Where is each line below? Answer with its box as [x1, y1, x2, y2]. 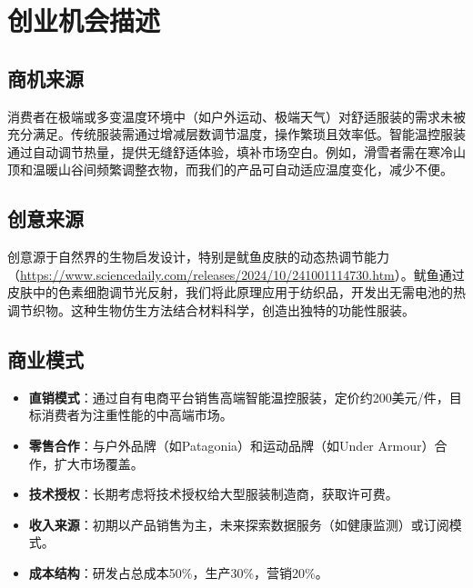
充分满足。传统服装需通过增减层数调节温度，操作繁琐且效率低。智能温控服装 [7, 125, 466, 144]
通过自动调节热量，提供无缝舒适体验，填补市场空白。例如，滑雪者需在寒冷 [7, 142, 453, 161]
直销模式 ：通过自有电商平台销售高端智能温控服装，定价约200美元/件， [28, 387, 449, 406]
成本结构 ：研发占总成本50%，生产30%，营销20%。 [28, 563, 328, 582]
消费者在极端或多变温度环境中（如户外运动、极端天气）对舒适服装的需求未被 [7, 106, 466, 125]
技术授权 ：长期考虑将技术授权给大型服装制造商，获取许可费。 [28, 484, 398, 503]
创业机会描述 [7, 2, 161, 39]
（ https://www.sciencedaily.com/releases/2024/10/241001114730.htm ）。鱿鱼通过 [7, 264, 465, 284]
